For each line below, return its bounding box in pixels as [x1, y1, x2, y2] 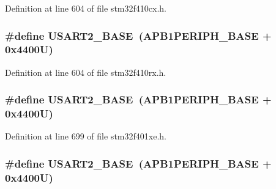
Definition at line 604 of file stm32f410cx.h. [5, 2, 166, 14]
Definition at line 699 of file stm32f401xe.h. [5, 130, 166, 143]
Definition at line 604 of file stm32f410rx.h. [5, 65, 166, 78]
